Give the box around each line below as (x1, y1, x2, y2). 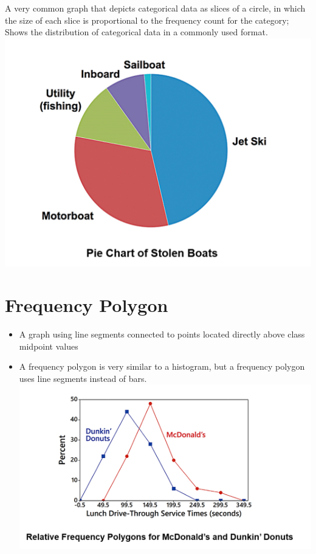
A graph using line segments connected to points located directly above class (19, 328, 305, 341)
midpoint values (19, 339, 78, 352)
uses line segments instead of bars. (19, 372, 147, 384)
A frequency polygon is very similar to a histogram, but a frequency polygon (19, 360, 305, 373)
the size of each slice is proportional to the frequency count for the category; (5, 13, 289, 26)
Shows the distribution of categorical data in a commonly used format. (5, 26, 268, 38)
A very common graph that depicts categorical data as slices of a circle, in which (5, 2, 306, 14)
